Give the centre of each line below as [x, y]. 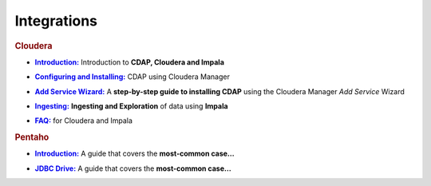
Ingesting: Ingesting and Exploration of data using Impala [131, 106]
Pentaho [32, 137]
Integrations [56, 21]
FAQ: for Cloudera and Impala [84, 121]
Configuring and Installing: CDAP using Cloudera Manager [132, 77]
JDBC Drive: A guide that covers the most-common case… [133, 168]
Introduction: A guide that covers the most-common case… [134, 154]
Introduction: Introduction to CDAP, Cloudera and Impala [130, 62]
